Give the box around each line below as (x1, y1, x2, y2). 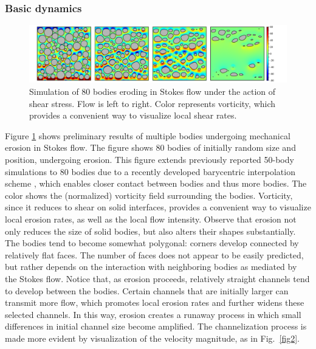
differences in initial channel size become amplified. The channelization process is (5, 320, 307, 333)
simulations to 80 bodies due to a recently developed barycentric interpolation (5, 165, 295, 178)
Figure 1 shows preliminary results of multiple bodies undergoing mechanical (5, 129, 290, 142)
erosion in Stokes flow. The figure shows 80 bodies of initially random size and (5, 141, 296, 154)
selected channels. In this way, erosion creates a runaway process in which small (5, 308, 301, 320)
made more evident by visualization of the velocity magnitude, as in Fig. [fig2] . (5, 331, 300, 344)
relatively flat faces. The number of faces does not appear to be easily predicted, (5, 248, 304, 261)
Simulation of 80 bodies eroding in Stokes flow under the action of (29, 85, 276, 98)
